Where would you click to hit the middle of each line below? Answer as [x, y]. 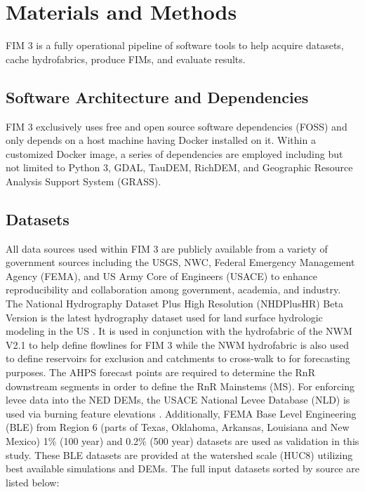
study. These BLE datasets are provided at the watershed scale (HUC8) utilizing [179, 454]
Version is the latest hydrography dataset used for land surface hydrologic [164, 317]
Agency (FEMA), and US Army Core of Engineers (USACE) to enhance [161, 275]
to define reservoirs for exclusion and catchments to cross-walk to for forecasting [178, 358]
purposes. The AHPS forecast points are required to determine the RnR [160, 372]
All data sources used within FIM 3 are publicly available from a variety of [167, 248]
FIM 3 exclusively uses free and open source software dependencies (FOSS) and [177, 126]
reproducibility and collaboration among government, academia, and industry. [173, 290]
